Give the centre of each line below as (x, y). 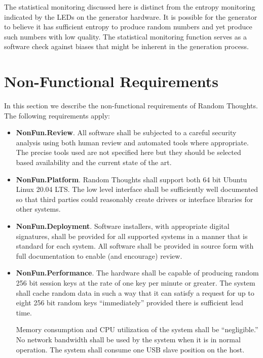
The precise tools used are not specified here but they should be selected (128, 152)
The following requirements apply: (57, 115)
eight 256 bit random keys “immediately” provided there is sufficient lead (130, 303)
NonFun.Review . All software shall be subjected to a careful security (126, 132)
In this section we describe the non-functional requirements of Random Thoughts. (131, 106)
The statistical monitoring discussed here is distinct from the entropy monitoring (130, 7)
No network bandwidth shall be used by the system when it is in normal (128, 339)
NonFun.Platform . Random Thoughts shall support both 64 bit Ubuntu (131, 179)
